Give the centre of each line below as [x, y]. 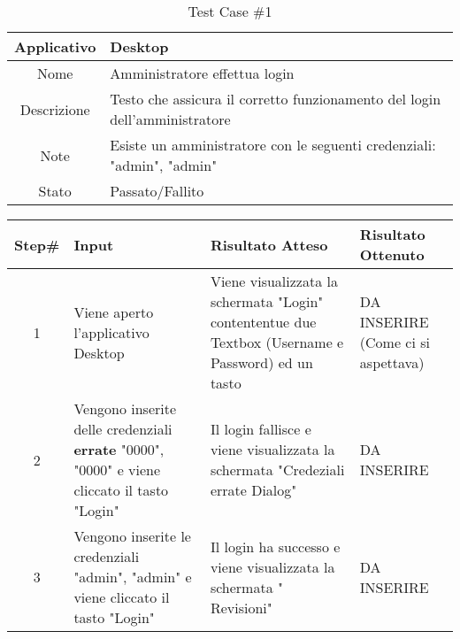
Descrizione [55, 109]
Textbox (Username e [277, 342]
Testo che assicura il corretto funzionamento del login [276, 99]
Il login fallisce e [261, 429]
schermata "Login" [267, 301]
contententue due [263, 322]
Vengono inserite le [132, 536]
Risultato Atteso [269, 244]
